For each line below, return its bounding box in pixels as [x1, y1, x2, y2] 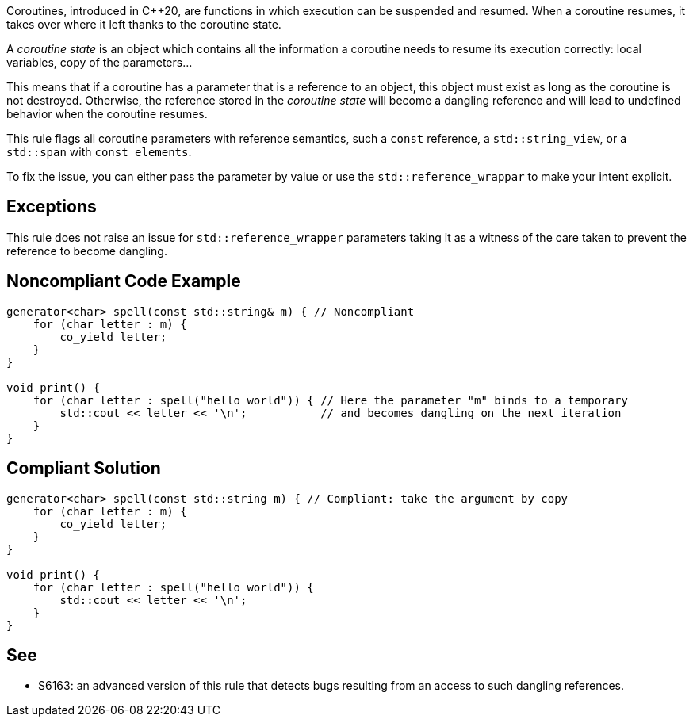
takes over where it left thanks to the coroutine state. [6, 17, 281, 31]
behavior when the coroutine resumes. [6, 107, 208, 120]
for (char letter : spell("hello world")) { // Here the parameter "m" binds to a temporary [33, 393, 628, 407]
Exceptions [6, 197, 97, 217]
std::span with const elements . [6, 145, 192, 159]
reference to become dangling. [6, 243, 167, 258]
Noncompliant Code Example [6, 271, 241, 292]
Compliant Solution [6, 458, 161, 479]
